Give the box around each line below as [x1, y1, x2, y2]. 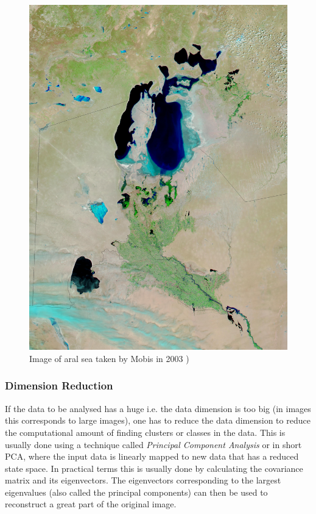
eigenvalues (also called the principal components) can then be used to [5, 485, 268, 498]
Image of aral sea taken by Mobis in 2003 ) [29, 352, 189, 364]
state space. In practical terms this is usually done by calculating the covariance [5, 462, 303, 474]
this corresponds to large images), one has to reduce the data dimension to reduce [5, 414, 311, 427]
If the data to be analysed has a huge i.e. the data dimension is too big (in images [5, 402, 311, 414]
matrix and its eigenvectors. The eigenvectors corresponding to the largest [5, 474, 281, 487]
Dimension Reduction [5, 378, 113, 393]
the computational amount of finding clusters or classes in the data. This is [5, 425, 286, 438]
